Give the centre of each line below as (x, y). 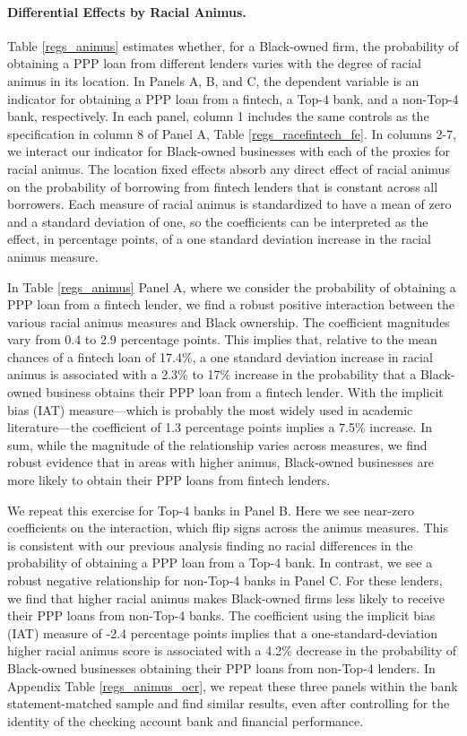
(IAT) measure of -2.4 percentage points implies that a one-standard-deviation (222, 632)
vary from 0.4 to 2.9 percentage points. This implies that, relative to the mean (222, 339)
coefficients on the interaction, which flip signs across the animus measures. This (228, 528)
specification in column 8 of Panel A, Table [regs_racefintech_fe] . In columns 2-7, (232, 133)
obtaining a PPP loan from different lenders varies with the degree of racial (214, 63)
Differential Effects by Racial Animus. (127, 11)
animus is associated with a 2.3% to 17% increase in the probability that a (212, 374)
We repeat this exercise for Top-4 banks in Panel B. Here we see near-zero (211, 510)
